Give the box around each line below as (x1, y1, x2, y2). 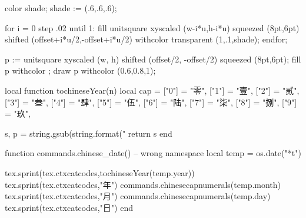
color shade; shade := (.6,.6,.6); (5, 2, 117, 14)
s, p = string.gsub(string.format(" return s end (5, 127, 172, 139)
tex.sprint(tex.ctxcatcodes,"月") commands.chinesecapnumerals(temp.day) (5, 190, 271, 202)
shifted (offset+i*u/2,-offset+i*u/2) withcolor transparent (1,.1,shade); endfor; (5, 33, 288, 45)
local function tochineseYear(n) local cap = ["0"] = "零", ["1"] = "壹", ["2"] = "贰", (5, 84, 300, 96)
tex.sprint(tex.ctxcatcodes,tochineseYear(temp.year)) (5, 166, 195, 179)
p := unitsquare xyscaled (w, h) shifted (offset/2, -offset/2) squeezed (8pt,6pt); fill (5, 52, 301, 65)
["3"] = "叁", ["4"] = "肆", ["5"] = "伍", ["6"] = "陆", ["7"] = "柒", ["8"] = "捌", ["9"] (5, 95, 297, 108)
